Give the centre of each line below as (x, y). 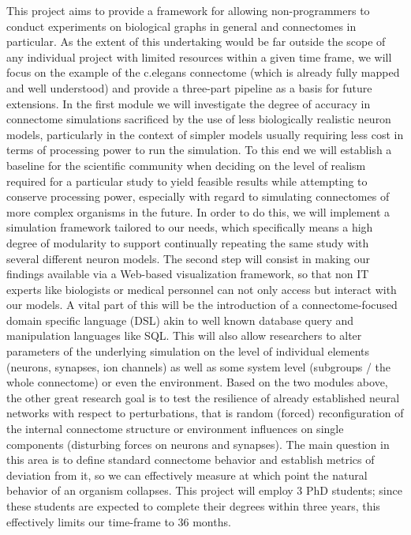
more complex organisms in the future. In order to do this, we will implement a (198, 211)
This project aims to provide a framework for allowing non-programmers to (188, 10)
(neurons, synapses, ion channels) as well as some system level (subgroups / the (199, 366)
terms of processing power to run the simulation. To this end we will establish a (199, 150)
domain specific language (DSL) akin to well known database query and (180, 320)
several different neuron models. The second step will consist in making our (189, 258)
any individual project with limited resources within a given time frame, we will (199, 57)
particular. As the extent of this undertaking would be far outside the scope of (196, 41)
